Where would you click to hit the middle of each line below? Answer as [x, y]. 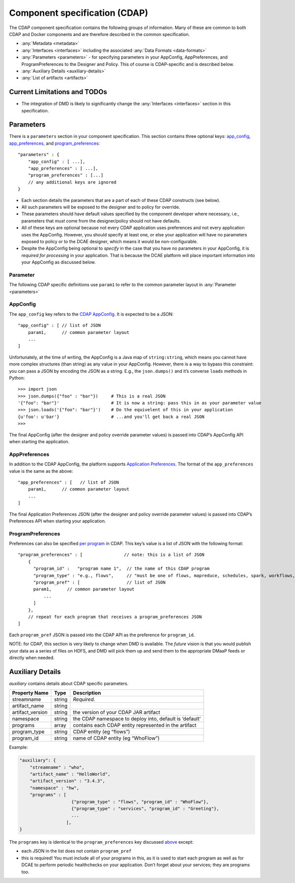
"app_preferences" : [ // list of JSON [68, 482]
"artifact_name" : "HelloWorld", [70, 774]
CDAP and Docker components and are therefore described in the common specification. [100, 34]
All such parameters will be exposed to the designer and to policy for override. [101, 207]
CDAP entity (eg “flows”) [102, 732]
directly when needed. [32, 657]
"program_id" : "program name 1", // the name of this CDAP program [121, 569]
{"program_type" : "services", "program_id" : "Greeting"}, [145, 808]
